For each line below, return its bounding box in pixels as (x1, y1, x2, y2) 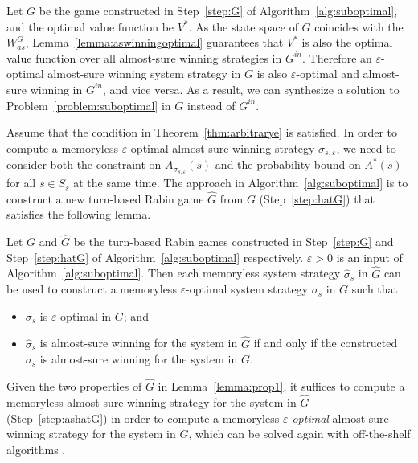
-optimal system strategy (186, 281, 309, 297)
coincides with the (314, 18, 404, 35)
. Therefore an (302, 49, 372, 66)
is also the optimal (301, 34, 393, 51)
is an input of (336, 248, 403, 265)
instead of (186, 96, 236, 113)
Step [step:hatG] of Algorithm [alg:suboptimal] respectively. (6, 248, 304, 265)
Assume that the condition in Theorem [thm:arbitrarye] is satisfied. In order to (6, 124, 397, 141)
